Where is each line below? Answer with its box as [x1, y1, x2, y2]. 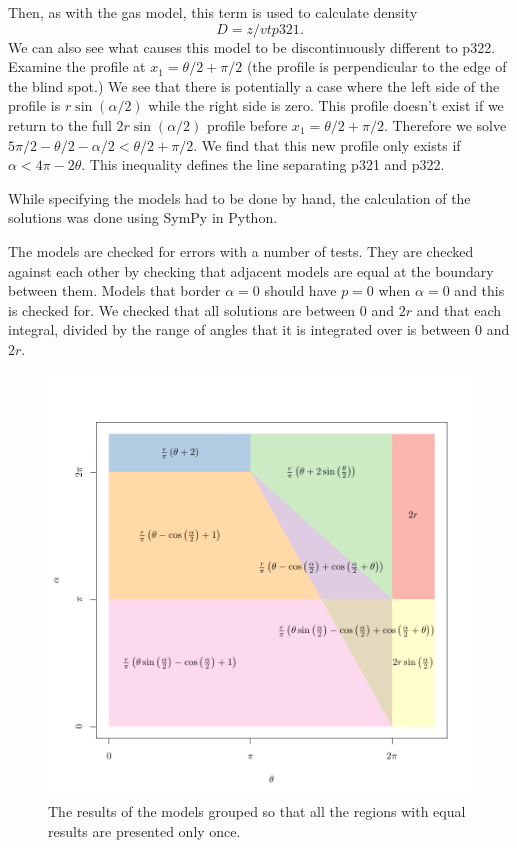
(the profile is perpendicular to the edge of [246, 56, 507, 77]
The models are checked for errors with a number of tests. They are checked [8, 240, 474, 261]
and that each [416, 299, 502, 320]
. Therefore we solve [383, 114, 507, 135]
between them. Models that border [8, 280, 221, 301]
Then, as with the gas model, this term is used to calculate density [8, 2, 418, 22]
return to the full [8, 114, 112, 135]
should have [264, 280, 337, 301]
